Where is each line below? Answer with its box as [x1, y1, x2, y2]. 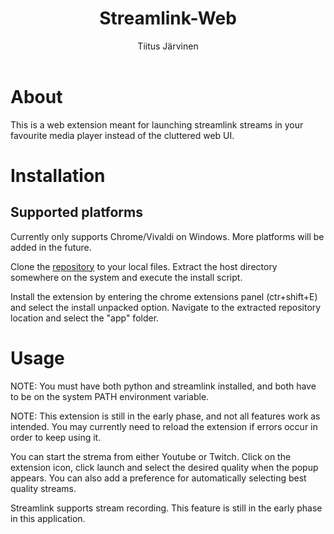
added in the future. [10, 241, 92, 253]
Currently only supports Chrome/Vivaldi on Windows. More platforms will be [10, 230, 325, 242]
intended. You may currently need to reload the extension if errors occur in [10, 420, 318, 432]
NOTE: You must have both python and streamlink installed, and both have [10, 380, 317, 392]
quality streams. [10, 482, 77, 494]
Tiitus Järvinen [137, 40, 199, 52]
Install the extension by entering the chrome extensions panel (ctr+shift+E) [10, 290, 318, 302]
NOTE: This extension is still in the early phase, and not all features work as [10, 410, 321, 422]
